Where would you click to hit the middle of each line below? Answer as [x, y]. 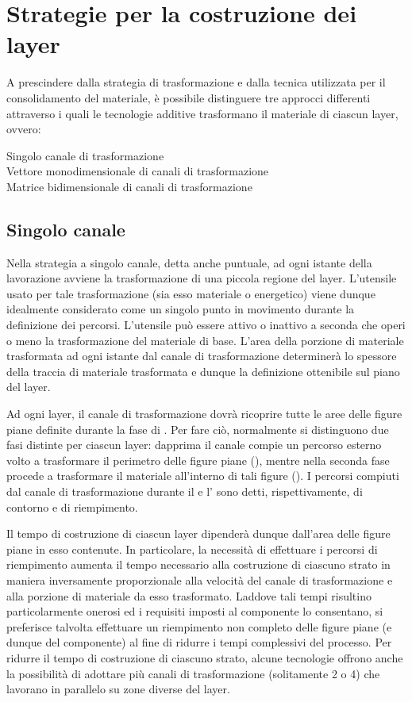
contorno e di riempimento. [72, 506]
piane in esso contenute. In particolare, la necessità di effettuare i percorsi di [192, 549]
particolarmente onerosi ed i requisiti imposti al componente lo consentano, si [195, 611]
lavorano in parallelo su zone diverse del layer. [118, 689]
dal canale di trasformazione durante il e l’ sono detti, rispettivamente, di [185, 491]
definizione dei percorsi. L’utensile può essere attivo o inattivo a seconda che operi [206, 325]
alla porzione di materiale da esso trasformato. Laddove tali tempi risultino [189, 595]
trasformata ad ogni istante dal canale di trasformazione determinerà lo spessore [202, 356]
